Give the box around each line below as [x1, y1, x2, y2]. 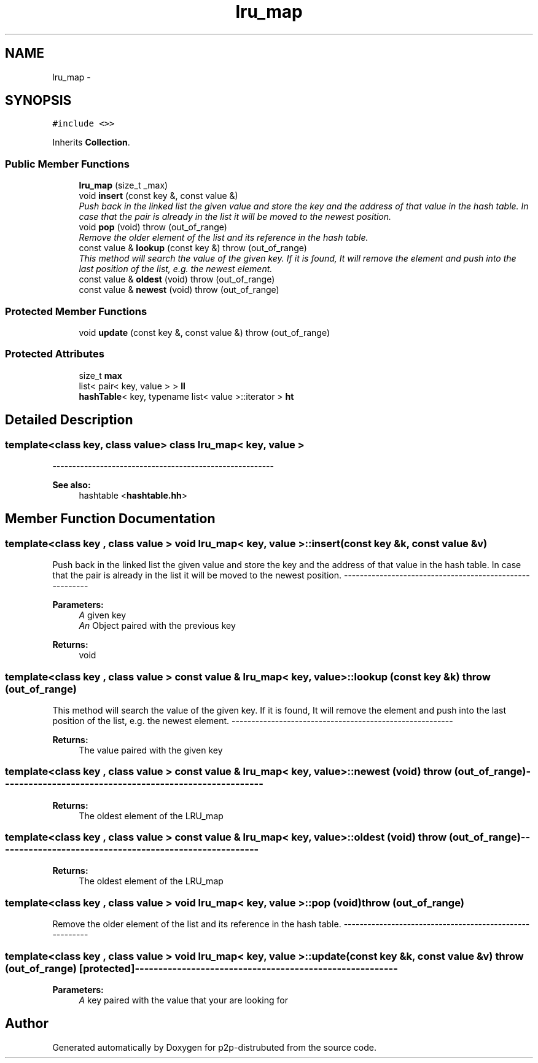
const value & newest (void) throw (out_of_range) [79, 284, 279, 295]
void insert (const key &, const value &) [79, 190, 238, 201]
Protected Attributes [5, 348, 104, 360]
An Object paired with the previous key [79, 620, 236, 631]
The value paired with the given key [79, 744, 223, 755]
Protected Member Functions [5, 305, 147, 317]
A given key [79, 610, 127, 621]
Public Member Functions [5, 157, 130, 170]
